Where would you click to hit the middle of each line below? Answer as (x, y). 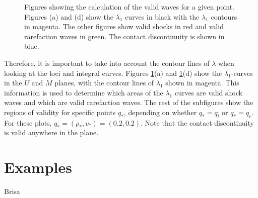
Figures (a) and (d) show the (69, 16)
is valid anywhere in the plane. (51, 132)
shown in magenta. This (202, 83)
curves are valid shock (208, 92)
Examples (38, 167)
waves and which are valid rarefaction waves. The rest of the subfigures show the (129, 102)
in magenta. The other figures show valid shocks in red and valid (124, 26)
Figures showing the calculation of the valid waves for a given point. (130, 7)
